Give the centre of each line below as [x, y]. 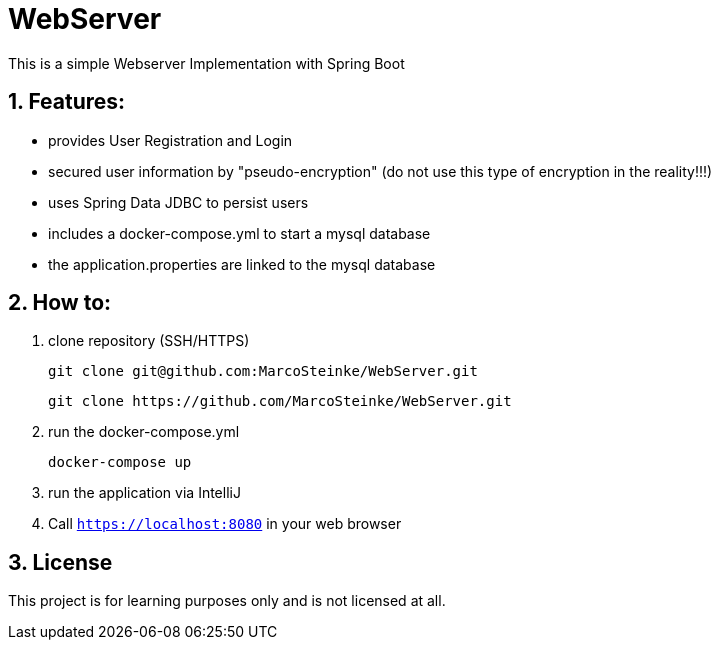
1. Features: [67, 102]
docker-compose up [120, 462]
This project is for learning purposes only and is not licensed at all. [227, 601]
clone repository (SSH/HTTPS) [149, 341]
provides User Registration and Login [170, 140]
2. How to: [60, 303]
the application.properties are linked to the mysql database [242, 264]
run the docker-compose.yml [144, 432]
